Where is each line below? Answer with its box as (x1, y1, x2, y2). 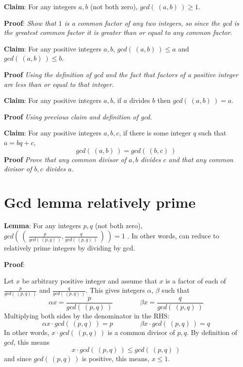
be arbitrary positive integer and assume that (22, 275, 157, 285)
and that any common (168, 154, 233, 164)
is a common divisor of (108, 327, 175, 337)
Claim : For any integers (4, 1, 77, 11)
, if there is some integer (119, 128, 191, 138)
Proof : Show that (4, 17, 56, 28)
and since (4, 353, 32, 364)
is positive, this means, (81, 353, 150, 364)
